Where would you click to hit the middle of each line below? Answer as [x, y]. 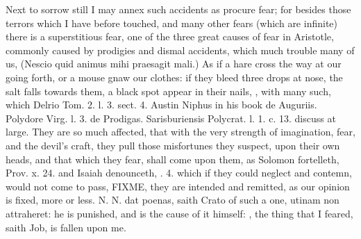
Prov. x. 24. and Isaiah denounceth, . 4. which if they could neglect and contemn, [179, 173]
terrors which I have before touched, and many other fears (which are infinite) [171, 23]
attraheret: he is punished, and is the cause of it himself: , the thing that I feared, [179, 213]
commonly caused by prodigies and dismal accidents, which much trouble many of [180, 50]
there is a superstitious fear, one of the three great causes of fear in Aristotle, [170, 36]
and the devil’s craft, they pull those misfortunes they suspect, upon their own [173, 145]
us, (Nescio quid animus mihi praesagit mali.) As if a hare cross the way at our [174, 64]
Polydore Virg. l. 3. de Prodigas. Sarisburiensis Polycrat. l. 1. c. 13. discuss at [171, 118]
